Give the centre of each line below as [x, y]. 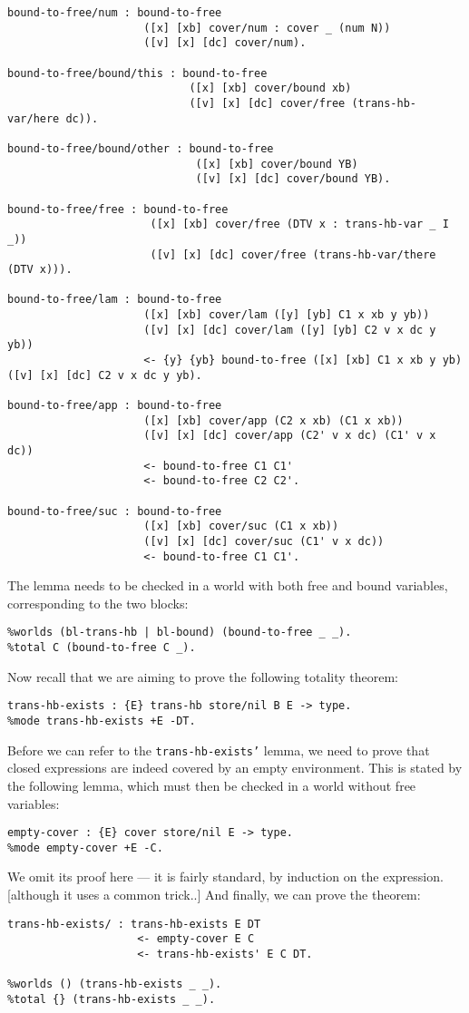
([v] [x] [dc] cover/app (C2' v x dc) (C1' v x [290, 436]
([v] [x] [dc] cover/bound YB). [293, 179]
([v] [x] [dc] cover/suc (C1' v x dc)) [264, 541]
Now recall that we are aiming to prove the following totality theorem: [203, 676]
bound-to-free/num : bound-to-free [115, 13]
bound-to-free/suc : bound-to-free [115, 511]
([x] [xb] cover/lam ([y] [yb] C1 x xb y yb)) [287, 315]
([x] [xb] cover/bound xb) [270, 88]
